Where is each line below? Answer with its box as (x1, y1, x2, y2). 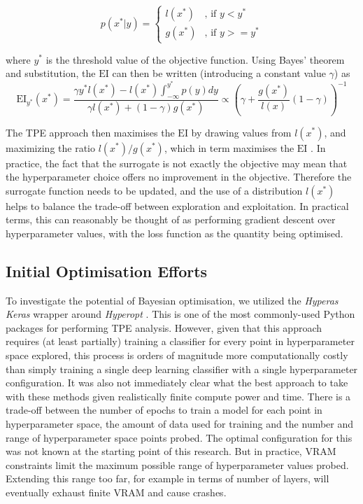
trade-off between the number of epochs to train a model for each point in (6, 402, 322, 417)
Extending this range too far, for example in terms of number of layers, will (6, 471, 329, 486)
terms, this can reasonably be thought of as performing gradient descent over (6, 212, 336, 227)
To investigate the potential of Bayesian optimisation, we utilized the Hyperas (6, 293, 339, 307)
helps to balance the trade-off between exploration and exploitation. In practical (6, 198, 349, 213)
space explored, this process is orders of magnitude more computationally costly (6, 348, 348, 363)
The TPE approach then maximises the (6, 125, 175, 139)
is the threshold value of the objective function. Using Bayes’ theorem (45, 52, 345, 66)
